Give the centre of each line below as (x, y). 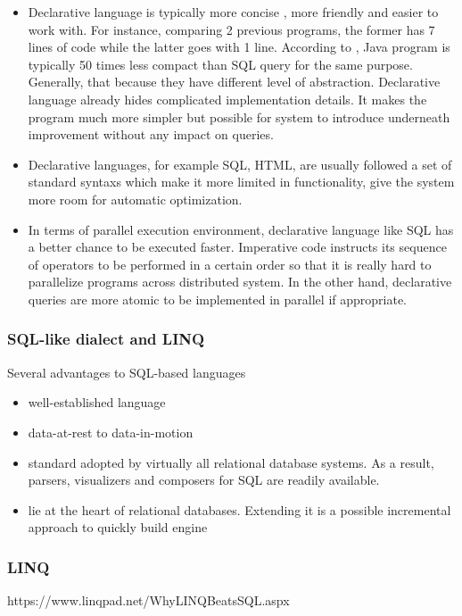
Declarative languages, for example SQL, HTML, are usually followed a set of (240, 164)
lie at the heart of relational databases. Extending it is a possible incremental (239, 509)
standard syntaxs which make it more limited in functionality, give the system (241, 182)
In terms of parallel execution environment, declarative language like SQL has (241, 229)
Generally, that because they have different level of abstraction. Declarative (234, 82)
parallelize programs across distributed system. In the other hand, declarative (240, 282)
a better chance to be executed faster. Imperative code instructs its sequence (237, 247)
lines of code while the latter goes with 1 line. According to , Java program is (239, 47)
